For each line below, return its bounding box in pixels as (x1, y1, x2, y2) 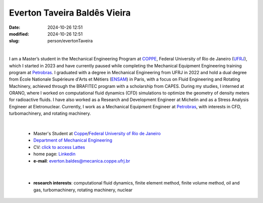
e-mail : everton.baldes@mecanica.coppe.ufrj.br (33, 158, 131, 163)
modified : (9, 31, 29, 37)
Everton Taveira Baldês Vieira (9, 7, 131, 18)
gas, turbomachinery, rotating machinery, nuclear (33, 187, 133, 193)
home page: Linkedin (33, 151, 75, 157)
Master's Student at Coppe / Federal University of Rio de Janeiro (33, 131, 161, 137)
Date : (9, 24, 20, 30)
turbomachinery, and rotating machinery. (9, 110, 91, 117)
